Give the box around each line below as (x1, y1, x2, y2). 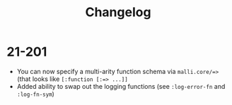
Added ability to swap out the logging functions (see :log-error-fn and (16, 82, 226, 90)
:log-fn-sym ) (16, 89, 54, 98)
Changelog (85, 4, 151, 20)
